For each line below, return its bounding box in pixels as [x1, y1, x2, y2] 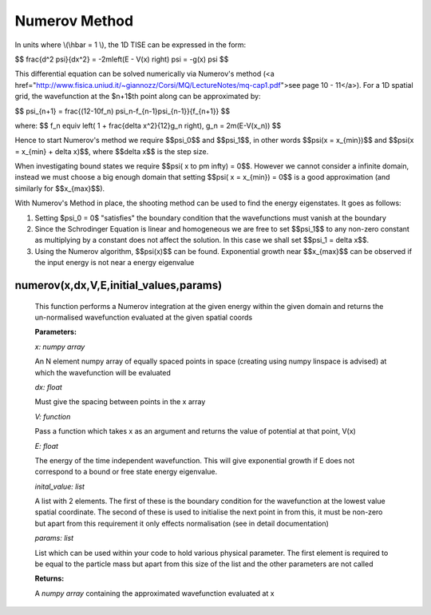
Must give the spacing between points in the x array [34, 397, 206, 407]
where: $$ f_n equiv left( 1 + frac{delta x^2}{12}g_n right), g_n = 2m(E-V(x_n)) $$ [14, 121, 282, 130]
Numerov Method [14, 12, 134, 30]
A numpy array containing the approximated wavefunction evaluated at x [34, 588, 275, 598]
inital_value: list [34, 482, 85, 491]
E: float [34, 441, 59, 450]
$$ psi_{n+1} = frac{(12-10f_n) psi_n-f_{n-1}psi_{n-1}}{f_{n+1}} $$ [14, 106, 231, 116]
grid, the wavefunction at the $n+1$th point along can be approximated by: [14, 92, 261, 101]
